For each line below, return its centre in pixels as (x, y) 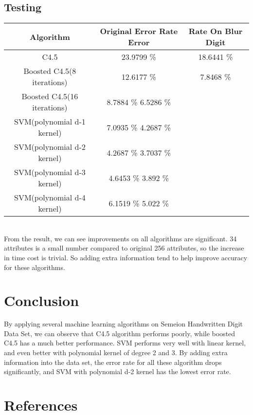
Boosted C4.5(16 (50, 96)
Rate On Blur (216, 31)
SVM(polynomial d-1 (50, 122)
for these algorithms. (35, 267)
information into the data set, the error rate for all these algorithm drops (113, 362)
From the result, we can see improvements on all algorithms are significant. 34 (120, 238)
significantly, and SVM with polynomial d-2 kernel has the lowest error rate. (117, 371)
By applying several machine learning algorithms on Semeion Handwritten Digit (123, 324)
